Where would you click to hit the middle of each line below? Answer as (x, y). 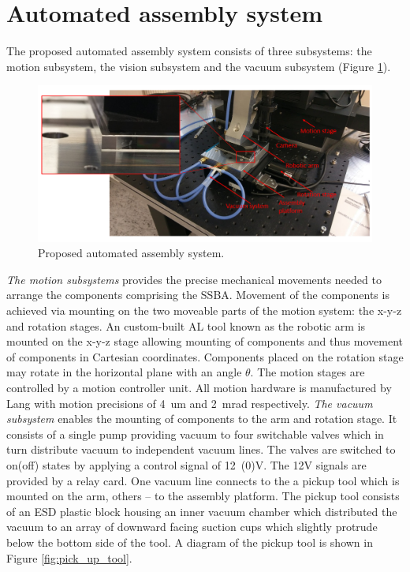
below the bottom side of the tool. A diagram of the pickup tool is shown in (190, 542)
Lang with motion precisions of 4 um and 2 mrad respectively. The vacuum (190, 403)
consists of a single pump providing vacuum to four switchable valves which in (195, 434)
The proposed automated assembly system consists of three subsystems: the (189, 51)
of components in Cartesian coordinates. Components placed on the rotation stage (205, 356)
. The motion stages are (307, 372)
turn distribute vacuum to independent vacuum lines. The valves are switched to (201, 449)
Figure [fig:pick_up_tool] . (69, 557)
